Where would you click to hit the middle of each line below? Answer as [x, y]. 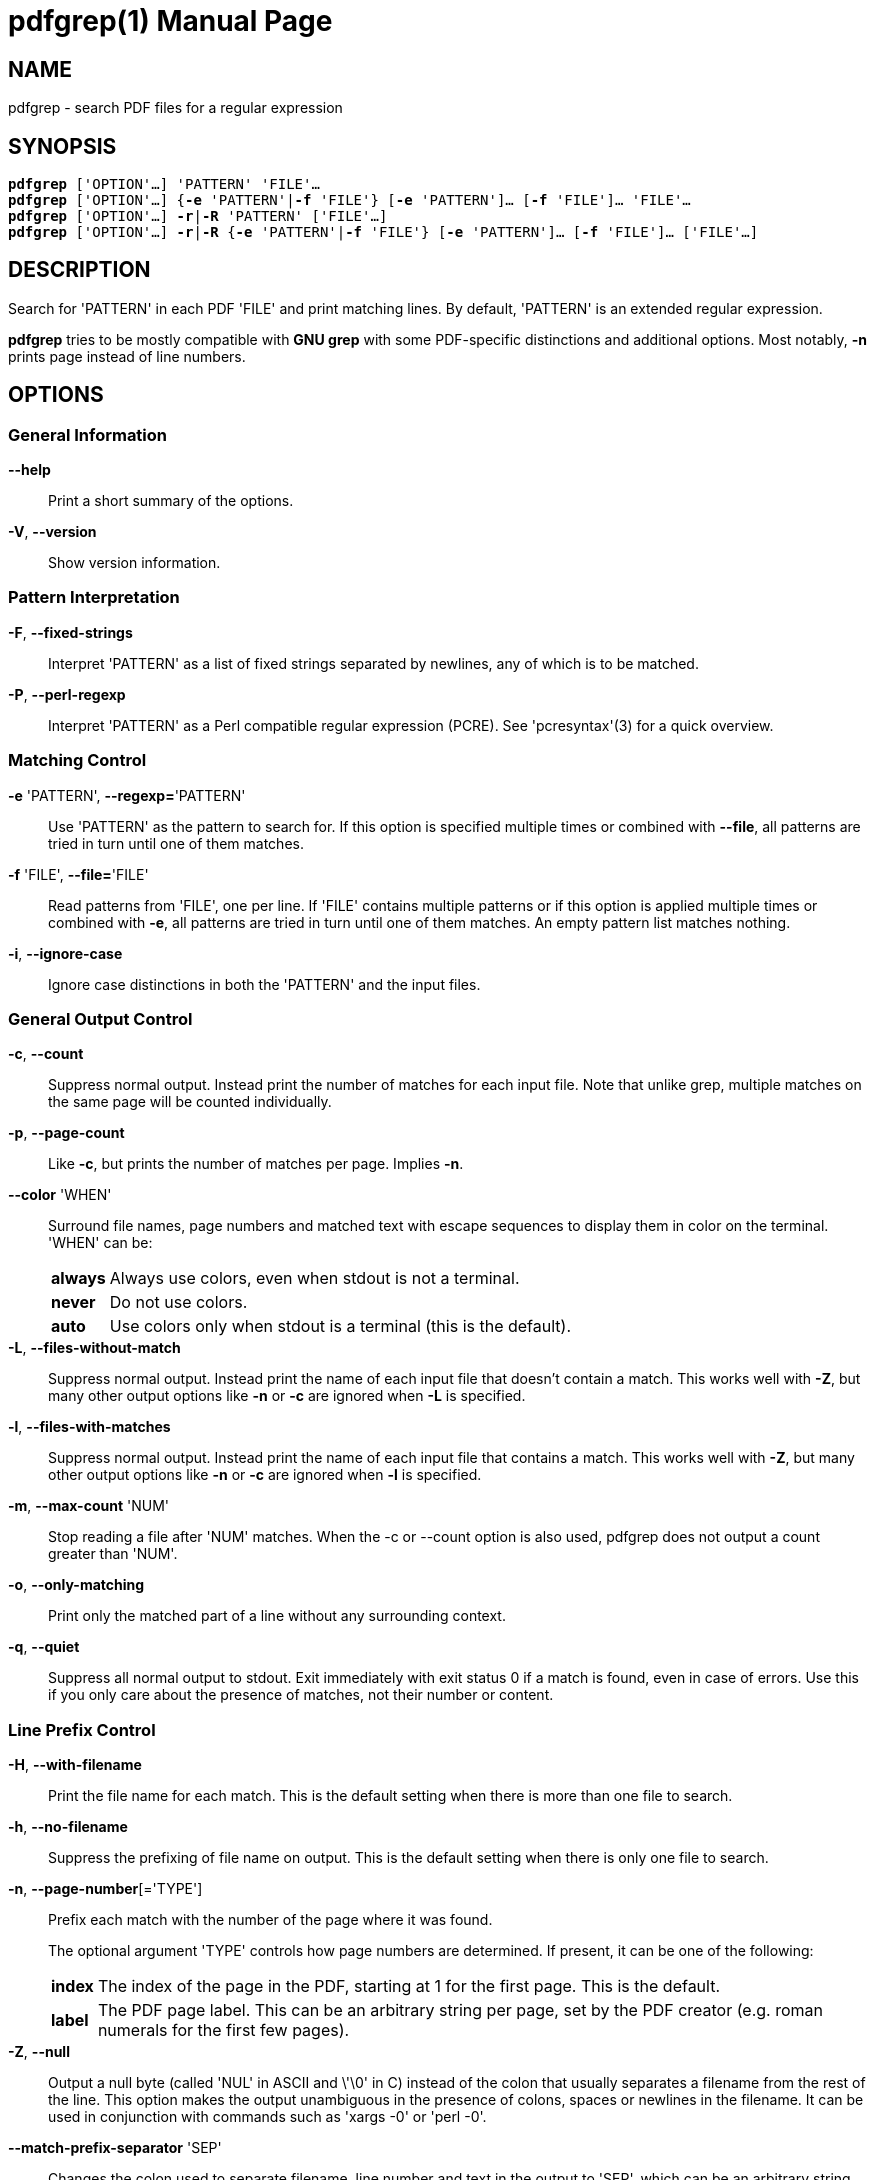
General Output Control [100, 1018]
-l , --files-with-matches [89, 1427]
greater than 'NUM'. [113, 1554]
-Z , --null [39, 2052]
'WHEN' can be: [100, 1243]
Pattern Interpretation [94, 597]
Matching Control [77, 760]
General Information [88, 434]
